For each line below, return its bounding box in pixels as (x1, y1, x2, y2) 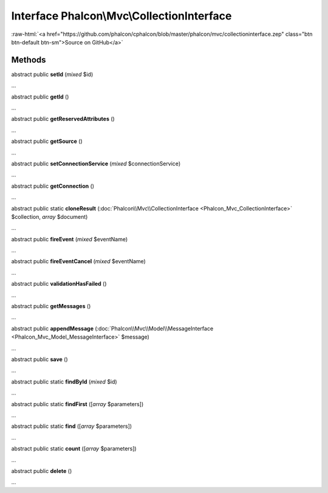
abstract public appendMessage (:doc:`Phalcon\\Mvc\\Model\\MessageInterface (11, 325, 214, 332)
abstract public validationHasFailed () (11, 280, 107, 288)
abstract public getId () (11, 93, 69, 100)
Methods (11, 55, 46, 65)
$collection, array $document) (11, 213, 88, 220)
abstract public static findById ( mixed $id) (11, 378, 118, 385)
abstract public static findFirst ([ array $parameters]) (11, 400, 144, 407)
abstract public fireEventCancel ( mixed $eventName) (11, 258, 146, 265)
